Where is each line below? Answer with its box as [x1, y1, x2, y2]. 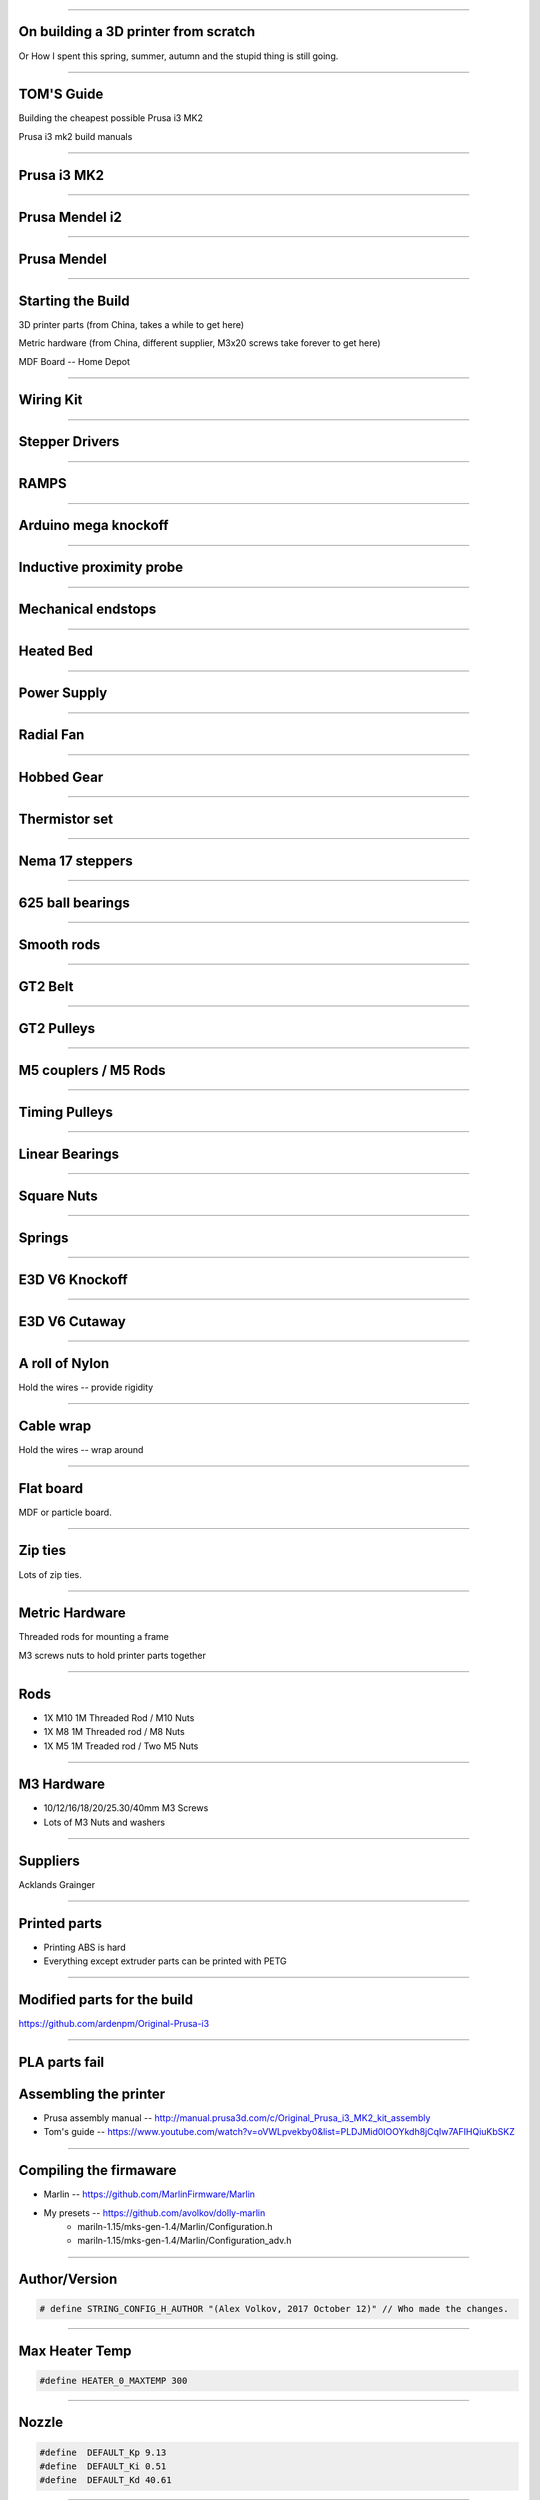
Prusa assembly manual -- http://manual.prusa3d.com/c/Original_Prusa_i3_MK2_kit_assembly [43, 2111, 431, 2124]
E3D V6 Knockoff [18, 1271, 129, 1288]
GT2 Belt [18, 978, 74, 995]
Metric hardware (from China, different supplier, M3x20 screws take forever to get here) [18, 337, 381, 349]
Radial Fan [18, 726, 85, 744]
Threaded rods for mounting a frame [18, 1631, 169, 1643]
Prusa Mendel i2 [18, 208, 122, 225]
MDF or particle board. [18, 1506, 112, 1518]
